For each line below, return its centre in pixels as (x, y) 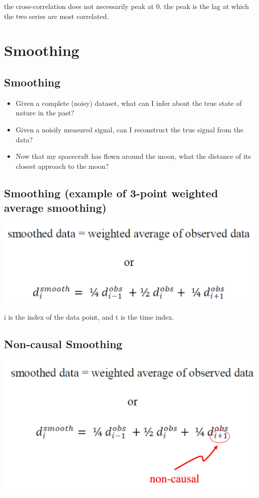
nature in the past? (45, 113)
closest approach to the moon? (62, 166)
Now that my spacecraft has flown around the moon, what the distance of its (133, 156)
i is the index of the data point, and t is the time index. (89, 317)
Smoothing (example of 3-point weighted (111, 193)
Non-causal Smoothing (63, 344)
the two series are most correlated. (57, 16)
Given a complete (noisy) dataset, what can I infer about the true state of (129, 103)
